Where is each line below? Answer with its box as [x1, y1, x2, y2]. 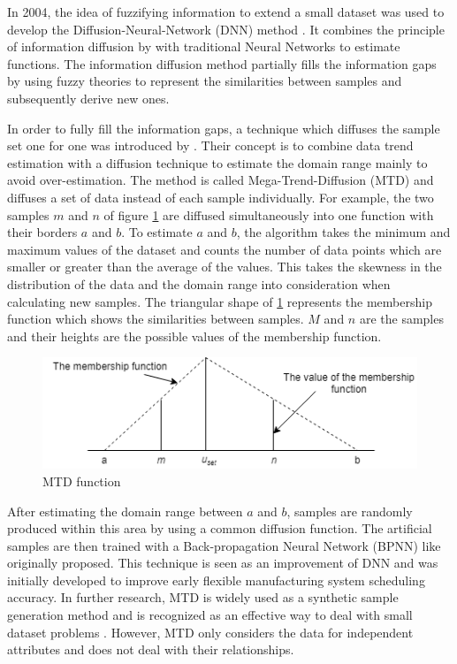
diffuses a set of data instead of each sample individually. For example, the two [7, 187, 434, 206]
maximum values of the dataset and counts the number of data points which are [7, 240, 442, 258]
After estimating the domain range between [7, 501, 243, 520]
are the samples [359, 309, 444, 328]
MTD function [42, 471, 121, 490]
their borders [7, 223, 78, 241]
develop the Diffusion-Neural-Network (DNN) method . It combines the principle [7, 19, 445, 38]
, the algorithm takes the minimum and [236, 223, 451, 241]
